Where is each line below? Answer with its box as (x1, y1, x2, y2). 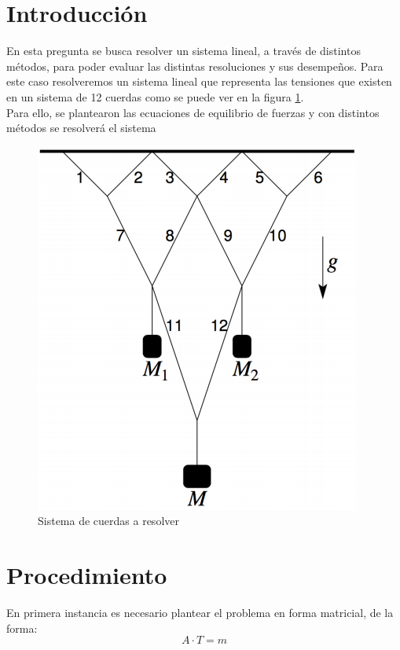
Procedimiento (6, 559, 167, 591)
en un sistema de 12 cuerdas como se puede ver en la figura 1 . (6, 88, 304, 105)
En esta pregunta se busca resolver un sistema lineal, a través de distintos (6, 42, 361, 59)
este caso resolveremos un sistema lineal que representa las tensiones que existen (6, 73, 392, 90)
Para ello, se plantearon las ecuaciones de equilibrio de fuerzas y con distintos (6, 104, 380, 120)
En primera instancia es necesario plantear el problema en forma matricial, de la (6, 604, 394, 620)
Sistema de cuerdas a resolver (38, 512, 179, 529)
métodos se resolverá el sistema (6, 119, 156, 136)
